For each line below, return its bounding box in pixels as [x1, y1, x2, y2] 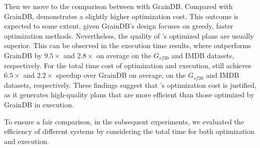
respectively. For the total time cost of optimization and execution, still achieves [4, 60, 251, 70]
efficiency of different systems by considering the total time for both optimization [4, 126, 255, 136]
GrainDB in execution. [4, 99, 74, 109]
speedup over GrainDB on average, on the [56, 70, 186, 80]
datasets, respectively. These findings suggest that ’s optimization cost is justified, [4, 79, 256, 90]
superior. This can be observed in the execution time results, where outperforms [4, 40, 251, 51]
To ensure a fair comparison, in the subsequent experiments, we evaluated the [4, 116, 244, 126]
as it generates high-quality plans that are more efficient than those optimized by [4, 89, 254, 100]
